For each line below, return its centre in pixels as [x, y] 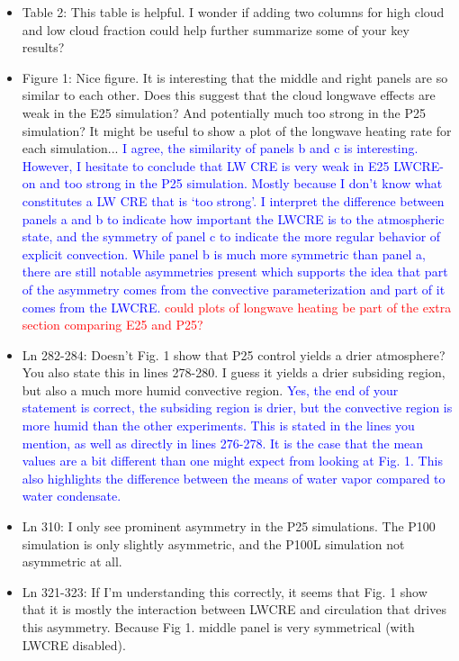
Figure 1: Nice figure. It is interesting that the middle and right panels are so [235, 77]
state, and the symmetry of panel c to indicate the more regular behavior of [231, 236]
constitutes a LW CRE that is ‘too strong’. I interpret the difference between [233, 200]
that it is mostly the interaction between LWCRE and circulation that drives [234, 609]
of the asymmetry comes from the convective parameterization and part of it [234, 289]
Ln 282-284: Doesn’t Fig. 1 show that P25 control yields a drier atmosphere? [234, 354]
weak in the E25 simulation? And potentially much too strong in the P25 [224, 112]
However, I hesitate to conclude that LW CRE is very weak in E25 [206, 165]
